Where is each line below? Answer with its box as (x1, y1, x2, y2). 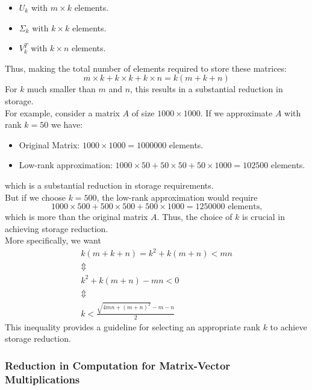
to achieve (270, 320, 307, 333)
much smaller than (27, 83, 96, 95)
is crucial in (242, 210, 285, 223)
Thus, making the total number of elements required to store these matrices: (5, 61, 287, 74)
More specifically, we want (5, 234, 101, 247)
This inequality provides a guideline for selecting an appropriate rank (5, 320, 260, 333)
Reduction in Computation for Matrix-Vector (5, 357, 231, 373)
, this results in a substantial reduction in (130, 83, 283, 95)
